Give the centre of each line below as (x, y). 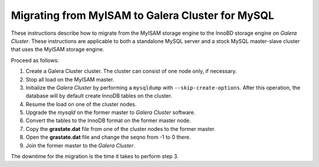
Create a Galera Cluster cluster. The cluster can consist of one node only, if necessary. (131, 71)
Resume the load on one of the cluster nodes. (81, 104)
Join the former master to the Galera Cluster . (80, 145)
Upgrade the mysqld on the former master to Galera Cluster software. (111, 113)
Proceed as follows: (35, 60)
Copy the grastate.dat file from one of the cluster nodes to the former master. (121, 129)
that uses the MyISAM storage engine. (58, 50)
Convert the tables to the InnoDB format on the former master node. (108, 120)
